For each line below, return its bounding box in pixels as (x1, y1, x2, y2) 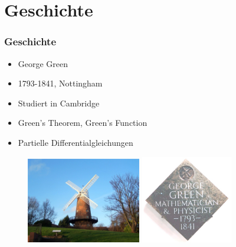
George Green (18, 57, 68, 69)
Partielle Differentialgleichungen (18, 136, 133, 148)
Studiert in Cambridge (18, 96, 100, 109)
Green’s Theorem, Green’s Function (18, 116, 147, 129)
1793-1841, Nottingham (18, 77, 103, 89)
